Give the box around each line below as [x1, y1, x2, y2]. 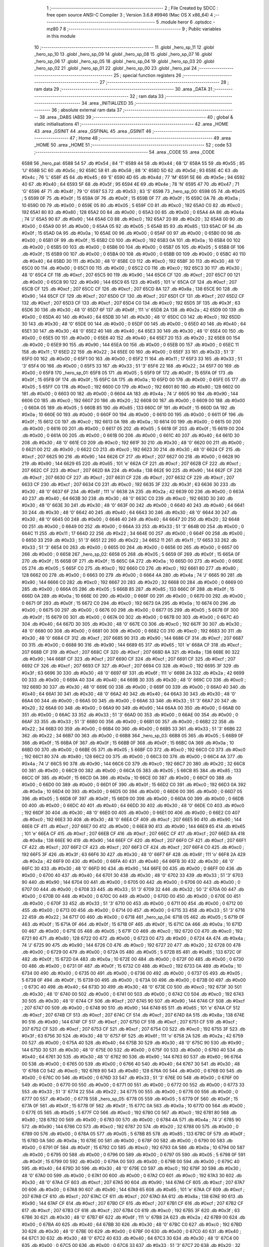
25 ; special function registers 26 [114, 72, 182, 78]
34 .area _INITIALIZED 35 [81, 100, 134, 106]
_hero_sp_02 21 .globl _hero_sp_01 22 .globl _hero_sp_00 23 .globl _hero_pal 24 [34, 65, 197, 71]
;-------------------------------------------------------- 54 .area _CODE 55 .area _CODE [34, 149, 215, 155]
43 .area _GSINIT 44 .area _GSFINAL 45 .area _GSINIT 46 [34, 128, 151, 134]
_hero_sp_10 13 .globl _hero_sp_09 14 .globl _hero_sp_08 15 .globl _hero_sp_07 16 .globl [34, 51, 212, 57]
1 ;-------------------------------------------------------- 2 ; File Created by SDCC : [46, 5, 219, 11]
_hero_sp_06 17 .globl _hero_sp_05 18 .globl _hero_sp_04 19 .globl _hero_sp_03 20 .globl [34, 58, 214, 64]
